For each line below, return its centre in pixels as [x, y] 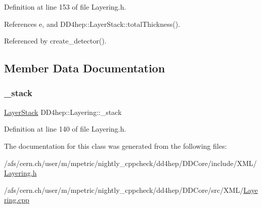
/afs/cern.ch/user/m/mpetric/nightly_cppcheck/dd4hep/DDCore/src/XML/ [124, 190]
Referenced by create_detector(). [55, 41]
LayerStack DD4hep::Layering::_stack [63, 112]
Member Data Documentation [85, 68]
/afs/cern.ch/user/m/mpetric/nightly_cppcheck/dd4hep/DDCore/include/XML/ [130, 163]
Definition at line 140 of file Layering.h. [65, 129]
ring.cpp [17, 200]
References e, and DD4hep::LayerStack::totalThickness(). [92, 24]
